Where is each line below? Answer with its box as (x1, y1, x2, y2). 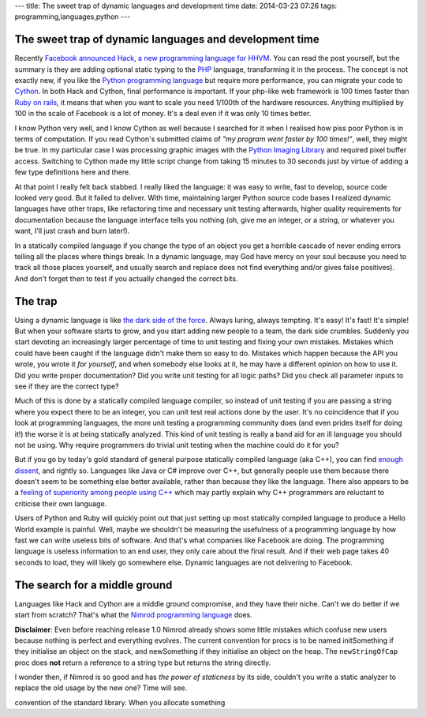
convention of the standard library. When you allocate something (14, 697, 226, 707)
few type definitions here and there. (14, 167, 131, 177)
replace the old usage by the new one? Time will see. (14, 683, 188, 693)
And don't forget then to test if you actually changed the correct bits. (14, 273, 238, 283)
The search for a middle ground (14, 578, 173, 591)
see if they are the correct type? (14, 381, 119, 391)
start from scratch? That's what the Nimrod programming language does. (14, 610, 252, 620)
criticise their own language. (14, 498, 107, 509)
